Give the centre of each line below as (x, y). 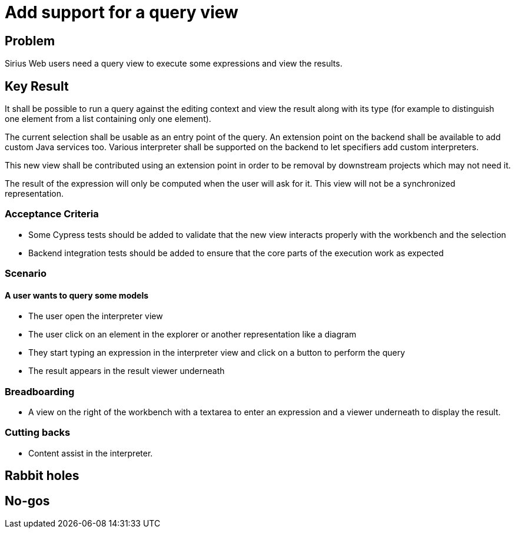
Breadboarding (40, 391)
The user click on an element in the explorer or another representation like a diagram (192, 335)
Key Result (37, 86)
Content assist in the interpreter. (91, 453)
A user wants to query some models (77, 295)
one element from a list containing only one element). (108, 119)
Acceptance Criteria (52, 214)
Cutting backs (38, 433)
